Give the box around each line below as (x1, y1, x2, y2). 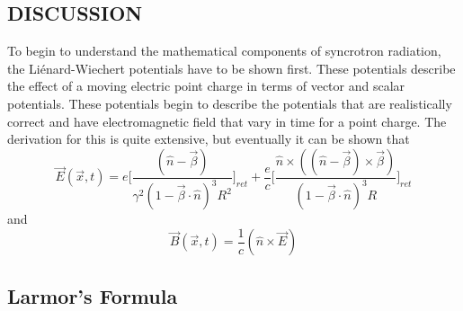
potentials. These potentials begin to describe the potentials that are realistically (7, 93, 452, 112)
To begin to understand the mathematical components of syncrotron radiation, (7, 41, 441, 60)
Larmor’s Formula (7, 281, 178, 309)
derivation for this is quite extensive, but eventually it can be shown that (7, 129, 410, 148)
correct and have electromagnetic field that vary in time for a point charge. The (7, 111, 447, 130)
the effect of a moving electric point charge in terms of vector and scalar (7, 76, 405, 95)
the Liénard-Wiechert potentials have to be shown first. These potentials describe (7, 58, 456, 77)
